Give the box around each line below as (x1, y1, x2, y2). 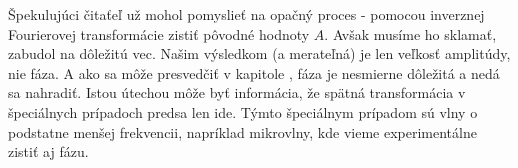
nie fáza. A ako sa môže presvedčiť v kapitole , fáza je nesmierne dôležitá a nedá (8, 62, 500, 83)
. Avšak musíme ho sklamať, (324, 23, 497, 44)
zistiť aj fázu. (8, 141, 89, 162)
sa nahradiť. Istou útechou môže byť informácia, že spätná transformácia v (8, 82, 466, 103)
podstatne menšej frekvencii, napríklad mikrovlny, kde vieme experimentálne (8, 121, 477, 142)
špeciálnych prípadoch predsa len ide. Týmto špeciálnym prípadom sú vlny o (8, 101, 478, 122)
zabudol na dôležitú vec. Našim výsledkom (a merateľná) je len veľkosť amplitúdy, (8, 43, 511, 64)
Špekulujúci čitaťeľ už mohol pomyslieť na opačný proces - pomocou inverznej (8, 4, 485, 24)
